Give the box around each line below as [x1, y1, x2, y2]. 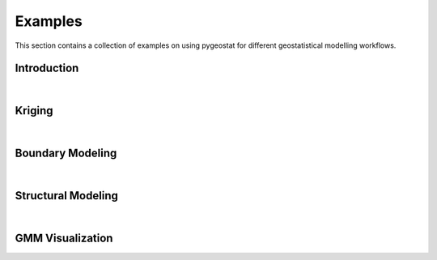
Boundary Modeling [15, 147, 117, 160]
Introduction [15, 62, 79, 75]
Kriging [15, 104, 53, 117]
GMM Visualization [15, 231, 113, 245]
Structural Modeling [15, 189, 119, 202]
